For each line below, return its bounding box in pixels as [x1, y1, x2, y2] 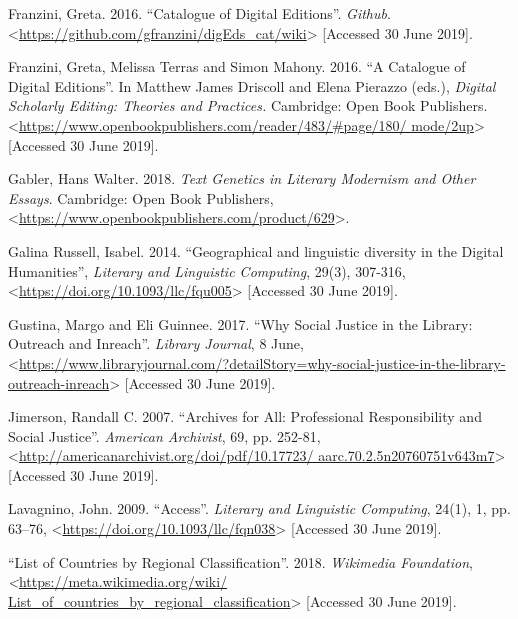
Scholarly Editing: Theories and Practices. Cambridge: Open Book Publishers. [8, 95, 488, 116]
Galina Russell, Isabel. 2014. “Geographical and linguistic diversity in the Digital [8, 240, 504, 261]
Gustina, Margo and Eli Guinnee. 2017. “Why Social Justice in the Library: [8, 313, 473, 334]
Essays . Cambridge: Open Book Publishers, [8, 187, 274, 208]
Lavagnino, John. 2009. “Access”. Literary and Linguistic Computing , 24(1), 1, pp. [8, 498, 511, 519]
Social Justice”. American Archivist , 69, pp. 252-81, [8, 425, 321, 446]
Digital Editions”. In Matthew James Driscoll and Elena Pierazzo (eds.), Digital [8, 75, 496, 96]
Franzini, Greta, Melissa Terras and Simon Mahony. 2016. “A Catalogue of [8, 56, 466, 77]
